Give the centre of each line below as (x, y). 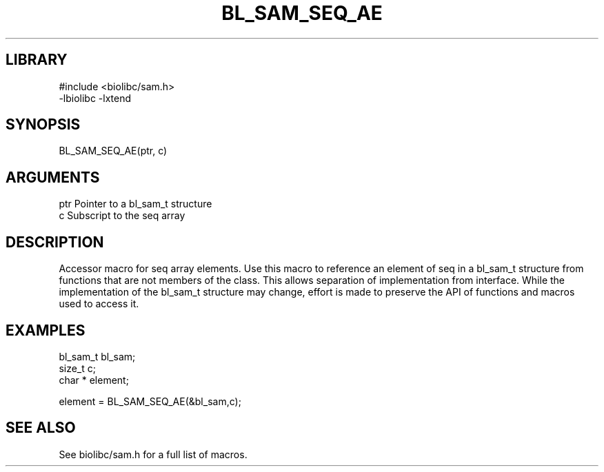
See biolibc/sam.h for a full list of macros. (153, 454)
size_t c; (77, 368)
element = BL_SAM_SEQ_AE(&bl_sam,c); (150, 401)
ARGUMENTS (53, 177)
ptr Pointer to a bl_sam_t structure (135, 204)
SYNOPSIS (43, 125)
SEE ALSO (41, 428)
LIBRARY (37, 60)
